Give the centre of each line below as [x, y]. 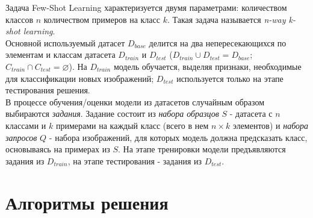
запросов [21, 137]
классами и [26, 125]
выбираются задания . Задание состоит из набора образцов [112, 114]
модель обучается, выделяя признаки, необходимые [207, 66]
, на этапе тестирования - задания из [135, 160]
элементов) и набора [271, 125]
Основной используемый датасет [65, 42]
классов [20, 19]
